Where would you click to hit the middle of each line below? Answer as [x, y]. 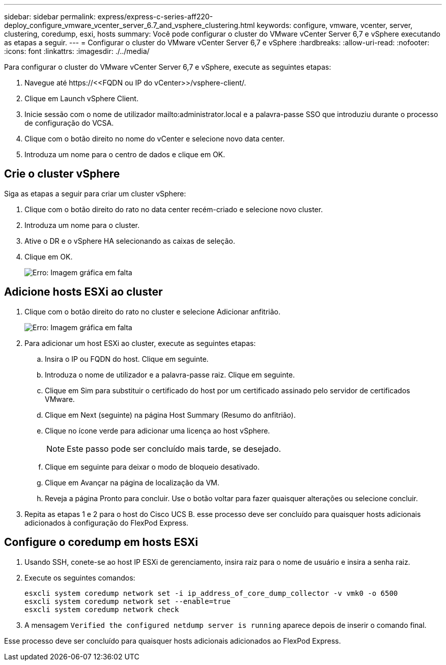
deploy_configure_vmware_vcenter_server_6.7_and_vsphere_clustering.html [130, 25]
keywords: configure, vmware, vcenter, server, [335, 25]
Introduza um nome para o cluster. [82, 225]
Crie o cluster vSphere [62, 174]
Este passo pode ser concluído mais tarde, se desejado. [174, 449]
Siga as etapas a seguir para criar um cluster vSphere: [95, 193]
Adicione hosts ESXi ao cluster [83, 292]
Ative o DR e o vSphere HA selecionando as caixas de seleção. [130, 241]
